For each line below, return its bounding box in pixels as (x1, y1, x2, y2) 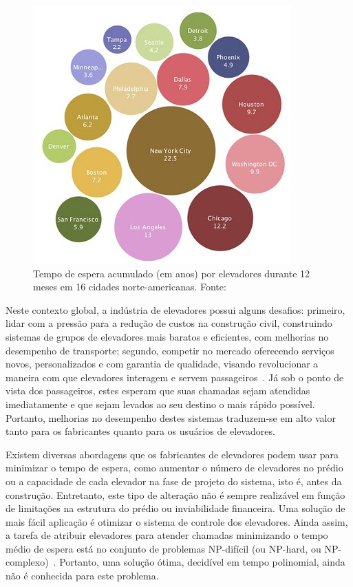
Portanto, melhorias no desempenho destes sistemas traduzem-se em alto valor (6, 410, 336, 425)
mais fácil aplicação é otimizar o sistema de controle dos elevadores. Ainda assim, (6, 514, 348, 529)
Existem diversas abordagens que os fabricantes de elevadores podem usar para (6, 447, 339, 461)
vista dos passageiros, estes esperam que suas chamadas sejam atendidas (6, 383, 310, 398)
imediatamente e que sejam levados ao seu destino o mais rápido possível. (6, 396, 315, 411)
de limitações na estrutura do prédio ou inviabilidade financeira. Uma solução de (6, 501, 345, 515)
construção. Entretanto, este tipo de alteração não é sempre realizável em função (6, 487, 345, 502)
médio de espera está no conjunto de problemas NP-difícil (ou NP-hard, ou (6, 541, 321, 555)
